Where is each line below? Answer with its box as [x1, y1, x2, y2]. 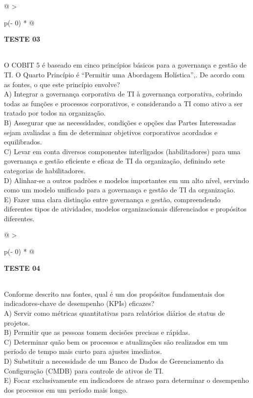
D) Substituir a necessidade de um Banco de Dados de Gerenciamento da [4, 356, 224, 366]
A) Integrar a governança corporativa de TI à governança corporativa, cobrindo [4, 89, 242, 99]
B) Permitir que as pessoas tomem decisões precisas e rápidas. [4, 327, 190, 337]
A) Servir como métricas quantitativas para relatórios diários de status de [4, 308, 225, 318]
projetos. [4, 317, 30, 328]
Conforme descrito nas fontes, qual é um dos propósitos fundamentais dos [4, 288, 225, 299]
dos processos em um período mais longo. [4, 384, 128, 395]
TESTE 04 [4, 262, 40, 273]
